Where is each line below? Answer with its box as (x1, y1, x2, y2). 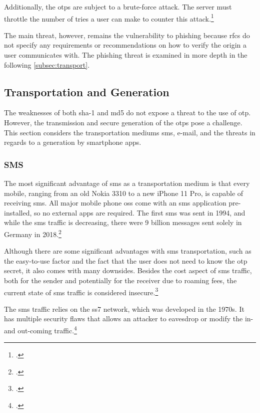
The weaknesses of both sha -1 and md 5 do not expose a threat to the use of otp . (4, 107, 251, 118)
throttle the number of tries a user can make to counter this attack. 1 (4, 12, 214, 24)
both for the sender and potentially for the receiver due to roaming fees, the (4, 275, 237, 286)
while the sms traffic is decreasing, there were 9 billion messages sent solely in (4, 217, 242, 228)
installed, (4, 207, 32, 218)
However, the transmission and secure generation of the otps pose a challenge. (4, 117, 242, 128)
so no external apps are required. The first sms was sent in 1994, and (33, 207, 245, 218)
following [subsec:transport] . (4, 59, 90, 70)
